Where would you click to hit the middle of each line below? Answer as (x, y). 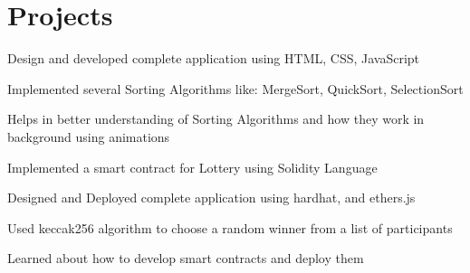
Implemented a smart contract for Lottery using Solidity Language (192, 167)
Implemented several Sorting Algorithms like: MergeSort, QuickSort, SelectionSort (235, 88)
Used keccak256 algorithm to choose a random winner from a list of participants (230, 227)
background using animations (89, 136)
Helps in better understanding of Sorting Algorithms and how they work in (216, 119)
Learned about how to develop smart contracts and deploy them (186, 258)
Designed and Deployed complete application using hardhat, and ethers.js (211, 198)
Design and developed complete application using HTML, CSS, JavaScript (214, 58)
